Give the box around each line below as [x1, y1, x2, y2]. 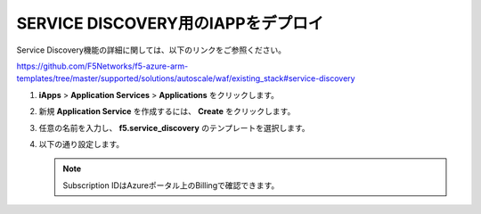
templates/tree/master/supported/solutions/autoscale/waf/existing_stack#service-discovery [16, 73, 355, 84]
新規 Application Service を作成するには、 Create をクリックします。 [38, 106, 296, 117]
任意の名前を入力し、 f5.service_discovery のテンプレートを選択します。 [38, 122, 311, 133]
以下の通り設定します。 [38, 138, 125, 149]
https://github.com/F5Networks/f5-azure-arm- [16, 61, 189, 71]
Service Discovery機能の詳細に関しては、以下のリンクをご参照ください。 [16, 45, 287, 55]
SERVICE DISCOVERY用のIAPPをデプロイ [16, 13, 324, 33]
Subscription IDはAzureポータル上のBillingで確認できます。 [62, 179, 280, 191]
